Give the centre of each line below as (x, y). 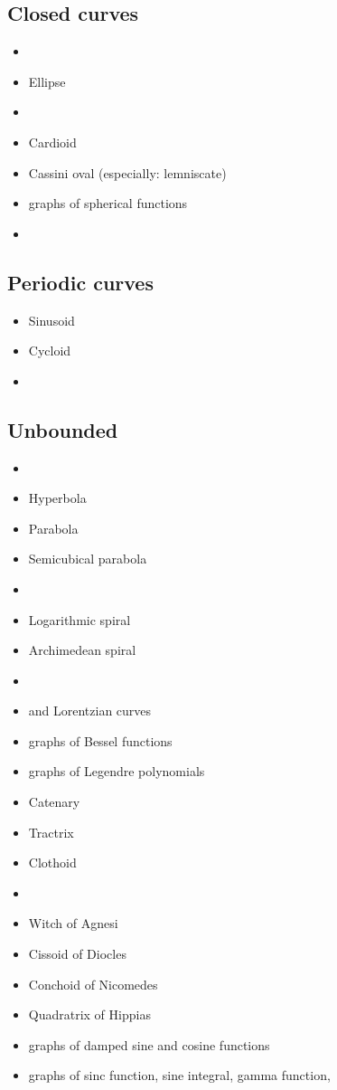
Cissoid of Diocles (77, 954)
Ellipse (47, 81)
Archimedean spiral (82, 650)
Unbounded (63, 429)
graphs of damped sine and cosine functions (149, 1044)
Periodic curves (80, 282)
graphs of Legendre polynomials (117, 771)
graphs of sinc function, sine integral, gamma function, (179, 1075)
